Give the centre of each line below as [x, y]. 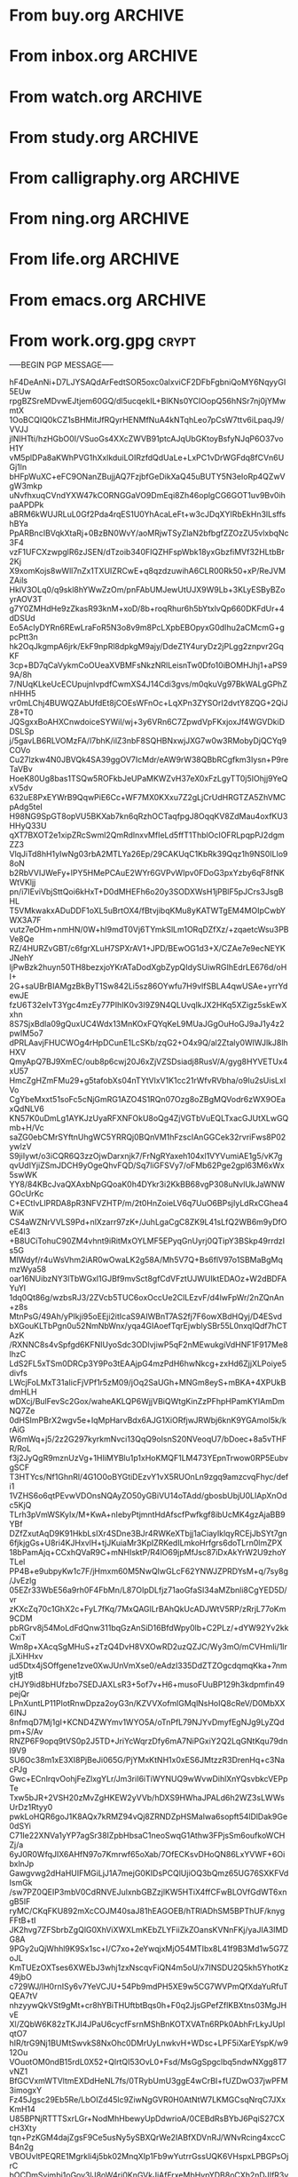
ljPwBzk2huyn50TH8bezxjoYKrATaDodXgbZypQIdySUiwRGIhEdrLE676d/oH [148, 967]
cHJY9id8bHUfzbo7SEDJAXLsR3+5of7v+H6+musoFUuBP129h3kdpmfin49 [147, 1685]
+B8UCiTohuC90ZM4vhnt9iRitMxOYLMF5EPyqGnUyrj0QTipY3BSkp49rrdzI [147, 1241]
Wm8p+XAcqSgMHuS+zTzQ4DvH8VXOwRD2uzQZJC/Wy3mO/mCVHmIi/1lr [149, 1647]
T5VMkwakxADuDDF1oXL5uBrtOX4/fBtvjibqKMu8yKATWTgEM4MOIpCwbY [148, 910]
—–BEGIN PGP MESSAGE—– [61, 365]
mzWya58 [28, 1269]
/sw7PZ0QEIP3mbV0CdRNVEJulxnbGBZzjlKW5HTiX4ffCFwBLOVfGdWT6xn [148, 1892]
